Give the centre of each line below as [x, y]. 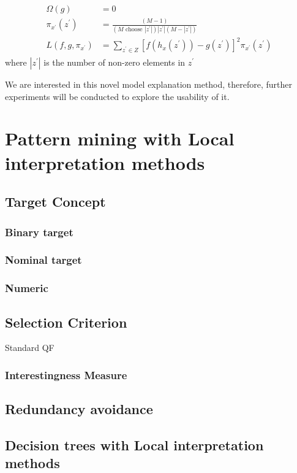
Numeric [27, 288]
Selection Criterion [66, 322]
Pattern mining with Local [120, 138]
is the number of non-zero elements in [115, 62]
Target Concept [55, 202]
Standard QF [30, 348]
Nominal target [43, 260]
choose [134, 29]
